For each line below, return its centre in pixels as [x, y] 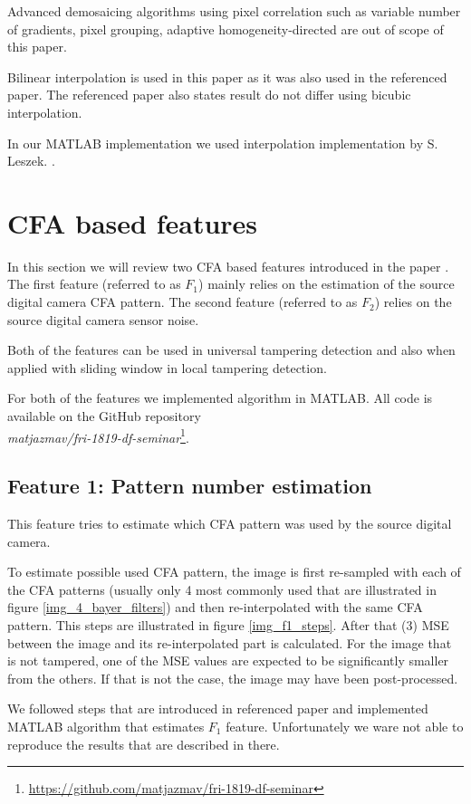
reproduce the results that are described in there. [144, 744]
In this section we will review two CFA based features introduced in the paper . [228, 266]
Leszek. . [31, 161]
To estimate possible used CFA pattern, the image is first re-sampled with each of [234, 572]
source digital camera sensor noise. [103, 319]
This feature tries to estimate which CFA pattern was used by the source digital [230, 524]
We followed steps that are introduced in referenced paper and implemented [218, 708]
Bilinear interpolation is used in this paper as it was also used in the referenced [227, 77]
